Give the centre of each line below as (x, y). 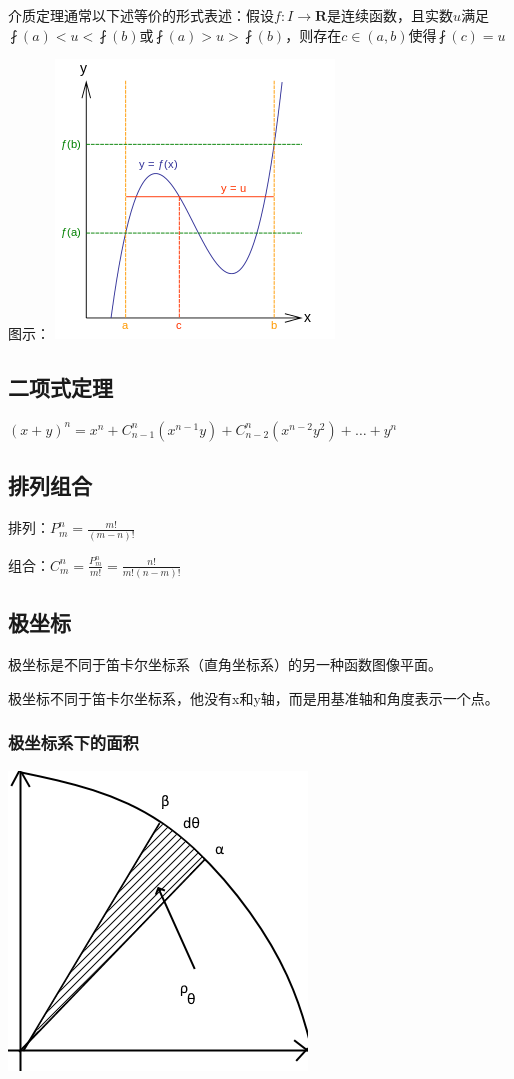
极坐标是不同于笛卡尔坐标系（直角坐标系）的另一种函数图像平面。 (225, 664)
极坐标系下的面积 (73, 742)
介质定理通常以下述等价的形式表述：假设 (141, 15)
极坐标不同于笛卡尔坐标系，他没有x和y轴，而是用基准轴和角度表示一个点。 (253, 697)
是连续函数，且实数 (390, 15)
